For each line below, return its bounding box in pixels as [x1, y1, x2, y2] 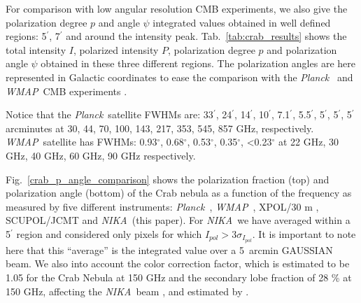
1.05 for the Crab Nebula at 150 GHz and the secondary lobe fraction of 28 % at [6, 269, 352, 284]
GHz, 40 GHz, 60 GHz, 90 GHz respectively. [6, 148, 196, 162]
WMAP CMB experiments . [6, 83, 127, 98]
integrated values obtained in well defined [153, 15, 331, 29]
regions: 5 [6, 29, 47, 43]
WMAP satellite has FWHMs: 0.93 [6, 134, 157, 149]
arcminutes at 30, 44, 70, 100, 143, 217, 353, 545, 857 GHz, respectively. [6, 120, 314, 135]
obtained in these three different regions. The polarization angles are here [41, 56, 355, 71]
